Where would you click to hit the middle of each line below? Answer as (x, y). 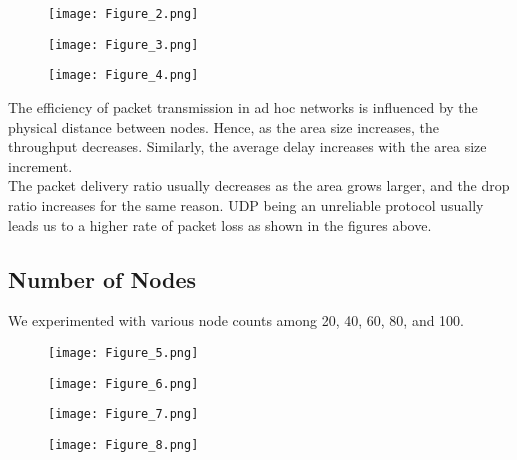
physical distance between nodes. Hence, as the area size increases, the (224, 126)
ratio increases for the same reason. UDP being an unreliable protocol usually (246, 204)
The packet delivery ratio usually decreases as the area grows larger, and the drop (259, 185)
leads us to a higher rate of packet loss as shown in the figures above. (220, 224)
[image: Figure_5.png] (123, 352)
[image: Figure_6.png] (123, 383)
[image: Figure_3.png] (123, 44)
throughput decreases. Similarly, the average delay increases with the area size (247, 146)
